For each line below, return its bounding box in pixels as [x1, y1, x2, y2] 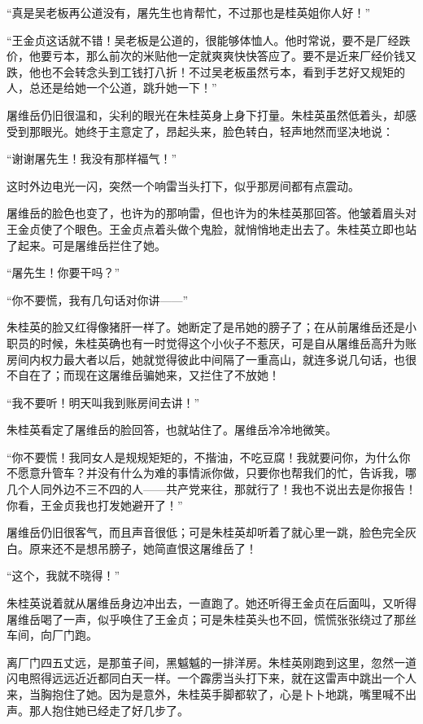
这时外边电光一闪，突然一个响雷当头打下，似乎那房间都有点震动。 [7, 177, 360, 194]
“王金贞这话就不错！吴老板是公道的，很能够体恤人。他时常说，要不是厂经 [7, 31, 399, 48]
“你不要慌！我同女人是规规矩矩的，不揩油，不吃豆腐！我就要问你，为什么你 [7, 448, 411, 465]
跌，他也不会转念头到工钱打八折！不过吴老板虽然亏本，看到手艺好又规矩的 [7, 63, 405, 80]
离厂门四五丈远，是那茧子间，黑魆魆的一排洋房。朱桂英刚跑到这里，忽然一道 [7, 653, 416, 670]
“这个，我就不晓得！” [7, 567, 120, 584]
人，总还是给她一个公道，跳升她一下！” [7, 79, 217, 96]
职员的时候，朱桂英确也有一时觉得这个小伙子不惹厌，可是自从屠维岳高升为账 [7, 334, 416, 351]
